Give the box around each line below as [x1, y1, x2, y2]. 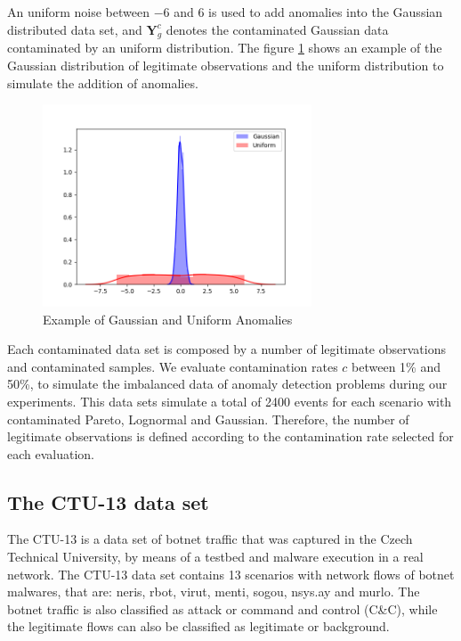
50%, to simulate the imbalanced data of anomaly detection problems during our [7, 374, 448, 393]
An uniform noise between [7, 3, 150, 21]
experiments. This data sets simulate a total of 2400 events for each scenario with [7, 391, 452, 410]
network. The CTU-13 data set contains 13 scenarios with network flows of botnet [7, 564, 455, 583]
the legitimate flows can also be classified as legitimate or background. [7, 617, 390, 636]
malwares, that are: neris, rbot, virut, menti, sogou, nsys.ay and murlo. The [7, 582, 420, 601]
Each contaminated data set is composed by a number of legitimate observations [7, 340, 446, 358]
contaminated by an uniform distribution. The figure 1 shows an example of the [7, 38, 442, 57]
